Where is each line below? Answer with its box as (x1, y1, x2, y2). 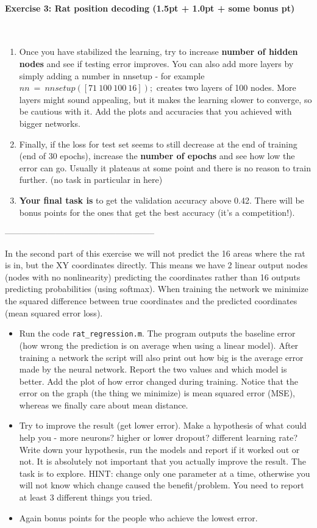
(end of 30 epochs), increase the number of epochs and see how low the (19, 149, 295, 162)
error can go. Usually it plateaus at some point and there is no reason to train (19, 161, 311, 174)
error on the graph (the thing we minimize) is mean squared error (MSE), (19, 387, 295, 399)
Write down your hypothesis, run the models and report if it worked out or (19, 443, 300, 455)
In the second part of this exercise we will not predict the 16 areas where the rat (5, 246, 305, 259)
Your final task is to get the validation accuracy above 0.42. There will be (19, 193, 304, 206)
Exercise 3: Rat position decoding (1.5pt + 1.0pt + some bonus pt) (5, 1, 295, 14)
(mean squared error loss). (5, 306, 103, 319)
